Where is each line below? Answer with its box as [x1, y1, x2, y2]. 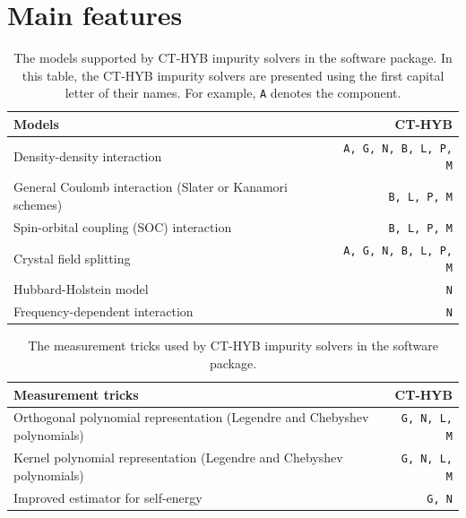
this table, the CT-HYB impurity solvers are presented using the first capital [22, 65, 444, 84]
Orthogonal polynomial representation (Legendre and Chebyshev [13, 408, 369, 427]
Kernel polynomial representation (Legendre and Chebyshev [13, 448, 343, 466]
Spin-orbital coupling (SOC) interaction [13, 217, 232, 236]
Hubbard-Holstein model [13, 280, 149, 298]
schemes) [13, 194, 63, 213]
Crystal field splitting [13, 248, 131, 267]
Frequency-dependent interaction [13, 302, 194, 321]
